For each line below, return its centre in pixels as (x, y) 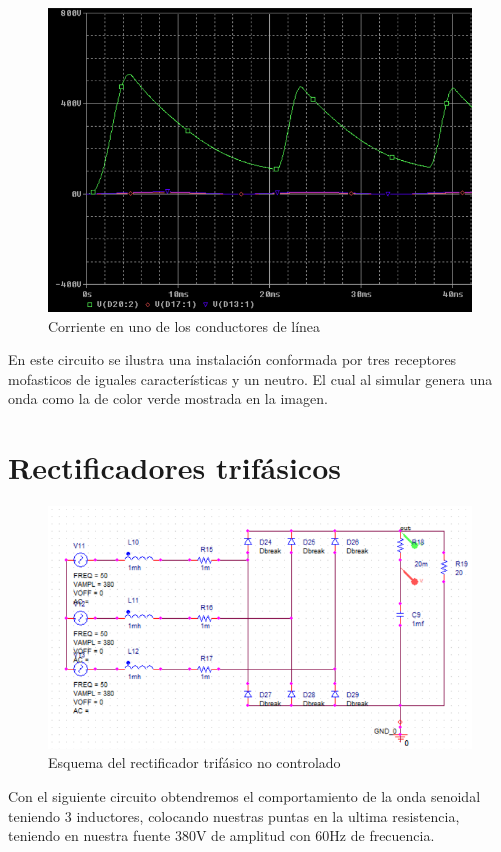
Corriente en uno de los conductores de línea (184, 325)
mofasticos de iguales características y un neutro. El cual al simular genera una (250, 378)
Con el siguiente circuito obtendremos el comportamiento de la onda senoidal (244, 795)
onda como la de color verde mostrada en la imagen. (168, 398)
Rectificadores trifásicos (174, 467)
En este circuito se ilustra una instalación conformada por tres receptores (232, 359)
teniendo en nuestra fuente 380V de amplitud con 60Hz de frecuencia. (221, 835)
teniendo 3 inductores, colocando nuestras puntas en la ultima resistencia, (234, 815)
